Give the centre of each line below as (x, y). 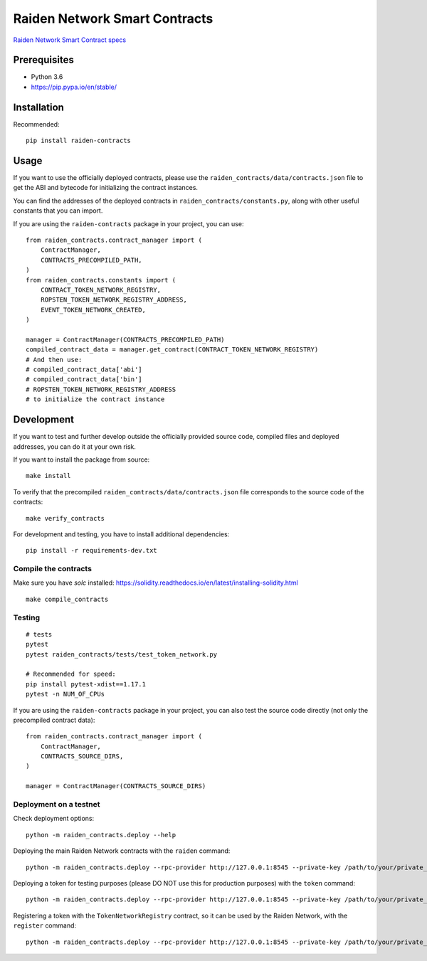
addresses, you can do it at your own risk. (75, 446)
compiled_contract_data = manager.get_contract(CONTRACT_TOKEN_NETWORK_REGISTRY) (172, 350)
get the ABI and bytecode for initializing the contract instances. (106, 188)
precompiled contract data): (54, 720)
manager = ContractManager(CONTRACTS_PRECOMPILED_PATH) (125, 339)
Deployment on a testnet (57, 804)
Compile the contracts (53, 569)
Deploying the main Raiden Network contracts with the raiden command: (122, 851)
